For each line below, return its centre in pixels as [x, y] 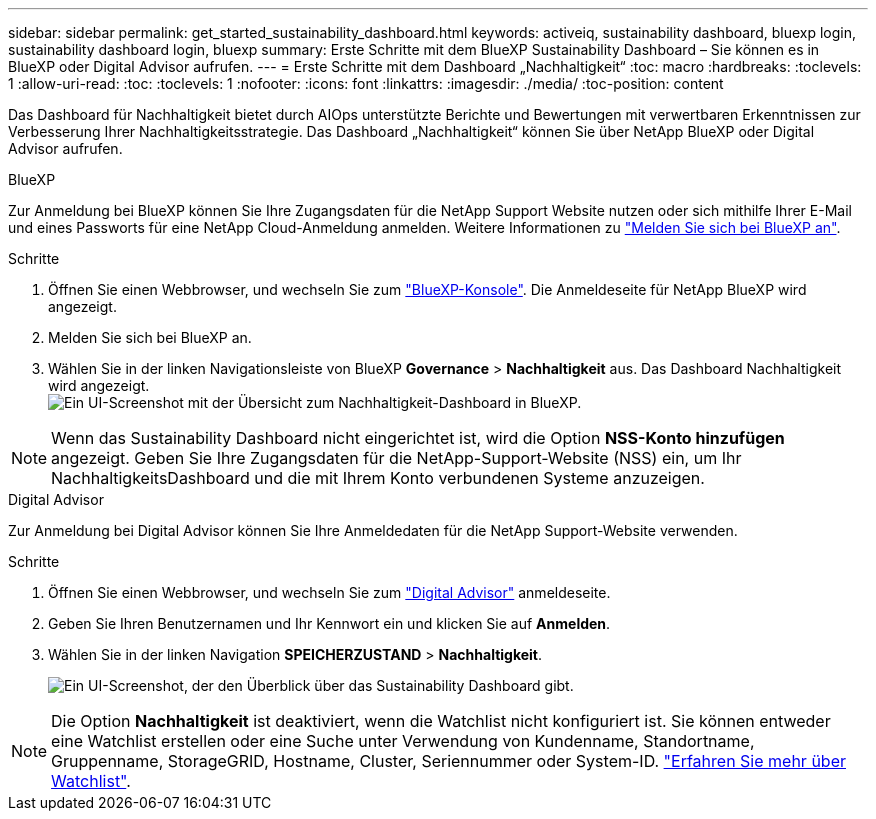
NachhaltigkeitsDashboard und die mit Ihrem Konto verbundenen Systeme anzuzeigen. [378, 478]
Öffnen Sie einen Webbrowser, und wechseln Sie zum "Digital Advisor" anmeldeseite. [329, 592]
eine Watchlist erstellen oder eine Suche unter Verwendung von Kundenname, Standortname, [403, 741]
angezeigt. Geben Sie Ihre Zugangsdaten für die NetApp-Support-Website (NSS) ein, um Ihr [396, 458]
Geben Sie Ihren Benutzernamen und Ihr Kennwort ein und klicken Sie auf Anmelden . [329, 623]
